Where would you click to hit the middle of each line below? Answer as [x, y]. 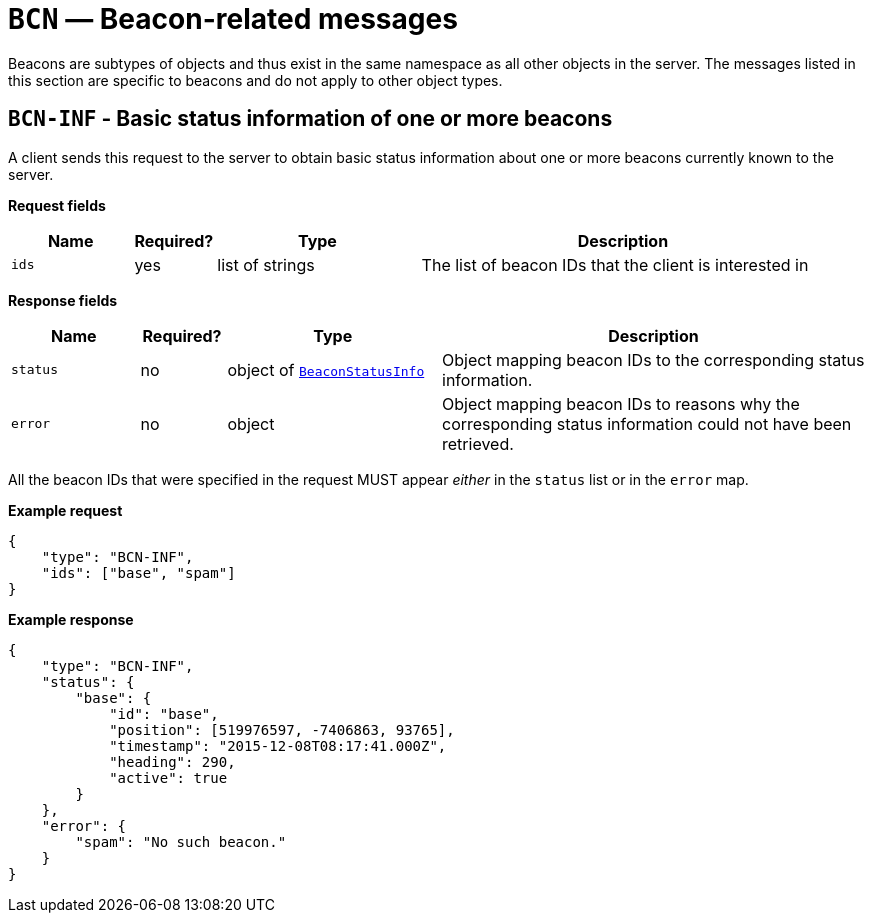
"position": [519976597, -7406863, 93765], [282, 729]
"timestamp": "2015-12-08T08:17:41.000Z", [278, 745]
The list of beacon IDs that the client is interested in [615, 264]
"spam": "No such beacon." [181, 841]
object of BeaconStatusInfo [326, 369]
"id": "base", [164, 713]
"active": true [168, 777]
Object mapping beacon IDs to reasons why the [621, 403]
